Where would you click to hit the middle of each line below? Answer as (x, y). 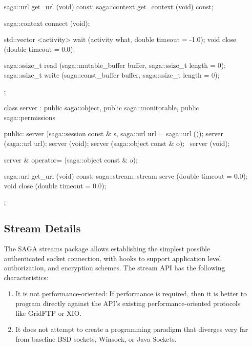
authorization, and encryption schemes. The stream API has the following (115, 268)
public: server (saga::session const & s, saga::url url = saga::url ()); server (114, 133)
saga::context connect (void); (47, 23)
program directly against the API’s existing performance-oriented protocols (128, 303)
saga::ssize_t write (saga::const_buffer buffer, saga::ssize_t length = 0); (112, 74)
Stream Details (42, 228)
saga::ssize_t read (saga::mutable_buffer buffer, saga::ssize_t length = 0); (115, 65)
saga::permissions (30, 117)
